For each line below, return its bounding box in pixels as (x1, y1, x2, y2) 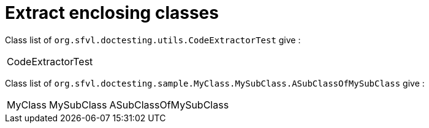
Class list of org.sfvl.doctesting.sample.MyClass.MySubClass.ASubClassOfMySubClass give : (5, 77, 425, 88)
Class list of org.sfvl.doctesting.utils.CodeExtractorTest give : (5, 34, 301, 45)
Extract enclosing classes (5, 2, 219, 23)
